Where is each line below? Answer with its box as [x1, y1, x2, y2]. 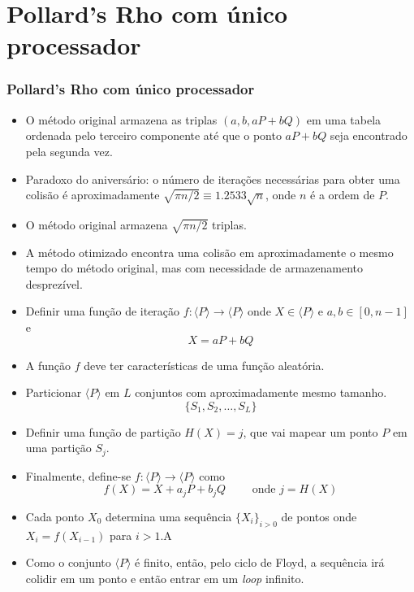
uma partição [25, 439, 92, 456]
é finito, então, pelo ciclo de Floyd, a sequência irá [135, 554, 385, 571]
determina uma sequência [105, 507, 232, 525]
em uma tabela [306, 111, 382, 128]
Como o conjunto [25, 554, 111, 571]
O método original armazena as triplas [25, 111, 218, 128]
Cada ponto [25, 507, 84, 525]
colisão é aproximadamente [25, 186, 160, 203]
